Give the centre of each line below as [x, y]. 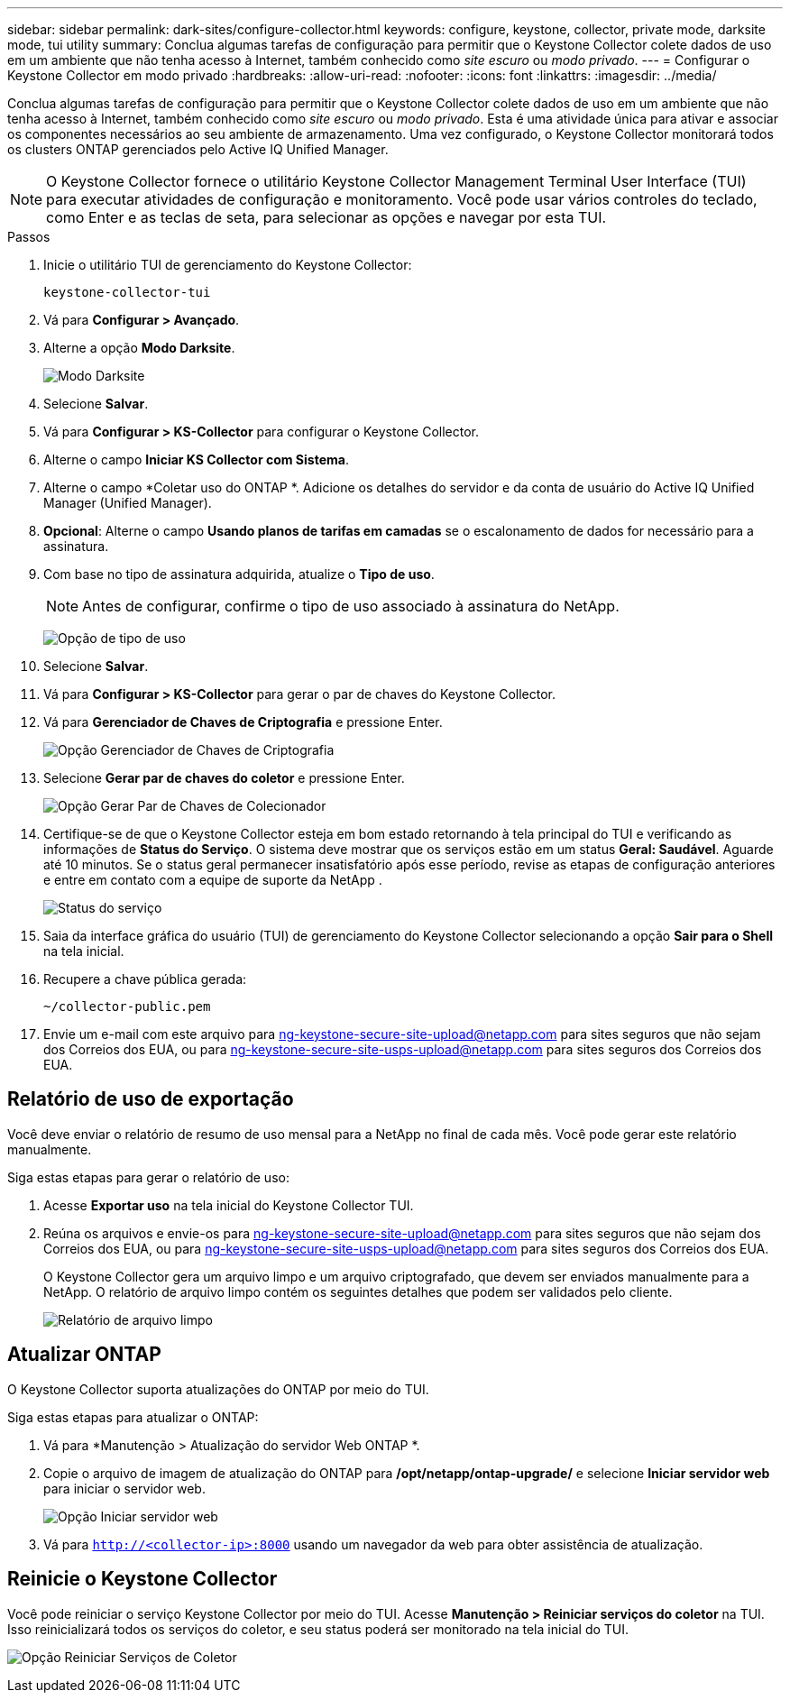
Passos [29, 237]
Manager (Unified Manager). [128, 503]
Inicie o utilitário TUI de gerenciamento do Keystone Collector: [228, 265]
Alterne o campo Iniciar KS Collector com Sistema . [196, 459]
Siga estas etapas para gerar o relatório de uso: [148, 1177]
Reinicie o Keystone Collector [142, 1579]
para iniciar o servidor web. [124, 1488]
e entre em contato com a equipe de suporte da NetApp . [213, 880]
